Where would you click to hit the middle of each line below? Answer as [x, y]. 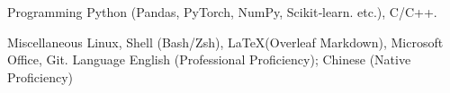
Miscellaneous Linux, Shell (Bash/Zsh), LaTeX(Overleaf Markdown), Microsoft [225, 42]
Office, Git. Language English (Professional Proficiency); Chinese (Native [209, 59]
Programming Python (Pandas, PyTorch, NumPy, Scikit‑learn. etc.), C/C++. [222, 12]
